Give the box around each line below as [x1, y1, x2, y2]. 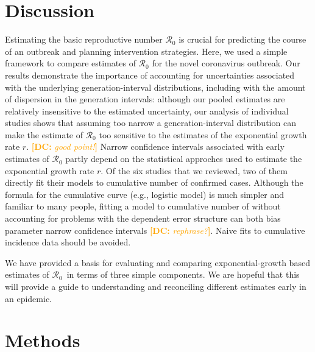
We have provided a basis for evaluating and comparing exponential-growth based [5, 256, 310, 269]
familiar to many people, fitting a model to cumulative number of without [5, 200, 281, 213]
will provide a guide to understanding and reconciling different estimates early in [5, 280, 306, 292]
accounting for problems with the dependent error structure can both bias [5, 212, 281, 225]
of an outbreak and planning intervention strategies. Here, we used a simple [5, 44, 288, 57]
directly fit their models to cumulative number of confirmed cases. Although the [5, 176, 303, 189]
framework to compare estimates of [5, 57, 136, 69]
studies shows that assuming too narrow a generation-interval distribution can [5, 116, 296, 129]
